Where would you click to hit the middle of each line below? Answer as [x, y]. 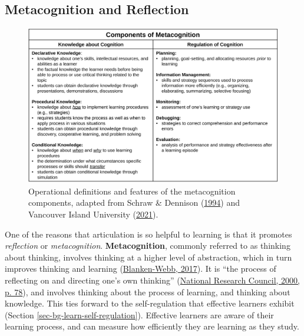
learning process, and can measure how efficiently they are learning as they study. [152, 326]
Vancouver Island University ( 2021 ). [93, 214]
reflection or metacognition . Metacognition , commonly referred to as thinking [148, 246]
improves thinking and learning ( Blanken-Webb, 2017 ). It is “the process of [141, 269]
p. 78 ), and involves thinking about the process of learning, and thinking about [148, 291]
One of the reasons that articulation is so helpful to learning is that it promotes [148, 234]
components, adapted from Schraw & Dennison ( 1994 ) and [134, 202]
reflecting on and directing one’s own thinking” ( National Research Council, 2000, [152, 280]
